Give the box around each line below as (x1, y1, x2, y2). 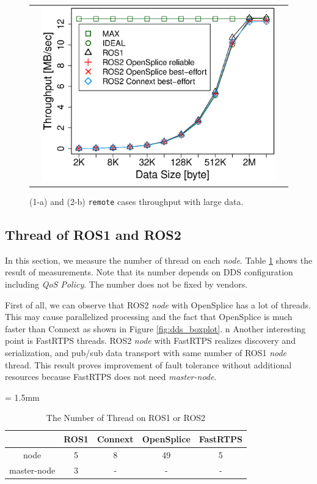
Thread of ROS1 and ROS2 (5, 225, 181, 244)
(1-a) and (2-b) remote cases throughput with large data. (29, 195, 244, 207)
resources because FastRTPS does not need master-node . (5, 370, 217, 383)
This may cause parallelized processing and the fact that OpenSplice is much (5, 310, 293, 323)
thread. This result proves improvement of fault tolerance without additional (5, 358, 292, 371)
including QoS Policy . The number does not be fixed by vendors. (5, 278, 248, 291)
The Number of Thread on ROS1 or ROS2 (46, 411, 206, 424)
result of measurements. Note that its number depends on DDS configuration (5, 266, 293, 278)
